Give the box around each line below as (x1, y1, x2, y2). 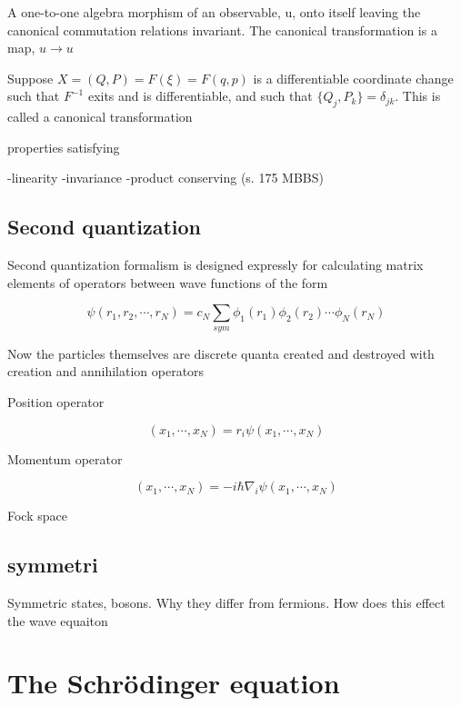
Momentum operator (7, 449, 123, 468)
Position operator (7, 392, 105, 411)
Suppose (7, 68, 54, 87)
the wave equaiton (7, 611, 108, 630)
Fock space (7, 506, 67, 525)
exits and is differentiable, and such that (87, 86, 313, 105)
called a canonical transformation (7, 107, 193, 126)
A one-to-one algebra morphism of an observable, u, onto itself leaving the (7, 3, 421, 21)
